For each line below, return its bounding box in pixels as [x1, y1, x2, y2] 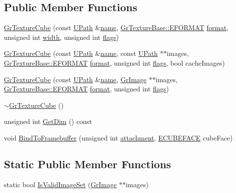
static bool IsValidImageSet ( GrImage [4, 179, 117, 189]
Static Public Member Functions [4, 156, 171, 171]
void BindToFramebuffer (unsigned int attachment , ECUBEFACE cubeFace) [4, 132, 233, 142]
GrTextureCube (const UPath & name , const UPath [4, 48, 158, 58]
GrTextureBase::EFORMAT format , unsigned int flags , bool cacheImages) [4, 57, 225, 68]
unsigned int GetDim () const [4, 116, 92, 126]
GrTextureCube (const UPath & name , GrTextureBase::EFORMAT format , [4, 22, 229, 33]
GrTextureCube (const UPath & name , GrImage [4, 74, 147, 84]
